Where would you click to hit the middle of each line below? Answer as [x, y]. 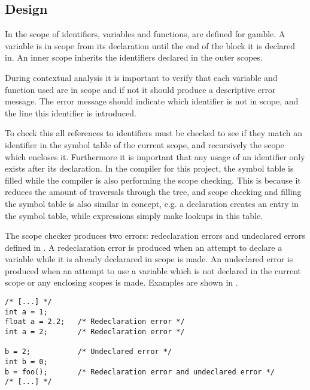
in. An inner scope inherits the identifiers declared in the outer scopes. [134, 57]
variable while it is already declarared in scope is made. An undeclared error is [149, 259]
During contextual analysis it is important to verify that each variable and [141, 77]
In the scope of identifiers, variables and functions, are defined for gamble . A [145, 34]
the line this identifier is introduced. [71, 112]
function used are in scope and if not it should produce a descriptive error [140, 89]
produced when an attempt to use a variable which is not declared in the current [153, 270]
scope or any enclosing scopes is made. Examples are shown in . [121, 282]
